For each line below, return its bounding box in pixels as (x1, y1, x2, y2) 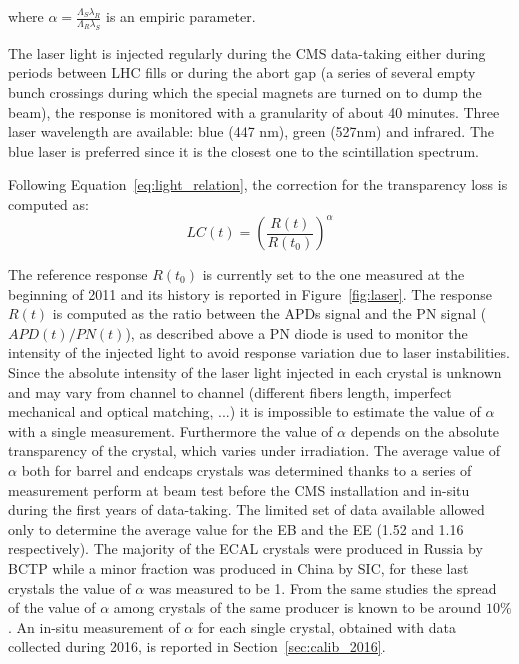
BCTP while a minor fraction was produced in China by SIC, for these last (8, 557, 469, 578)
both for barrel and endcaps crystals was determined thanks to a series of (21, 459, 472, 480)
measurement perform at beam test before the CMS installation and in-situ (8, 479, 470, 500)
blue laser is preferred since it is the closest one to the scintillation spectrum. (8, 140, 479, 161)
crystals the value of (8, 577, 131, 598)
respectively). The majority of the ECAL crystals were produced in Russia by (8, 538, 483, 559)
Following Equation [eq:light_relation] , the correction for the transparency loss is (8, 174, 508, 195)
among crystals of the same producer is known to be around (113, 597, 482, 618)
